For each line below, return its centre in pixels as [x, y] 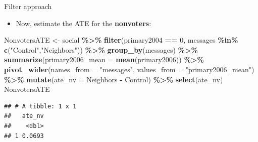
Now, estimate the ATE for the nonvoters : [84, 23]
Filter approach [28, 6]
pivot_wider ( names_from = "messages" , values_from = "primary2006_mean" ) [129, 69]
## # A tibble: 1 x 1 [40, 106]
